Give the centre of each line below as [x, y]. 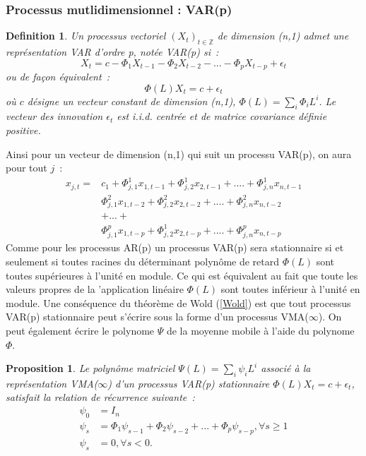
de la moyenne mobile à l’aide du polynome [260, 330]
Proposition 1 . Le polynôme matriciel [90, 368]
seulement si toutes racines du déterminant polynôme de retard [143, 261]
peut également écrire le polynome [80, 330]
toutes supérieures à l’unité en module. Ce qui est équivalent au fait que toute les [182, 275]
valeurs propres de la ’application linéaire [95, 289]
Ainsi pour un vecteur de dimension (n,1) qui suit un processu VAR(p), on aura [179, 154]
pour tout [26, 168]
